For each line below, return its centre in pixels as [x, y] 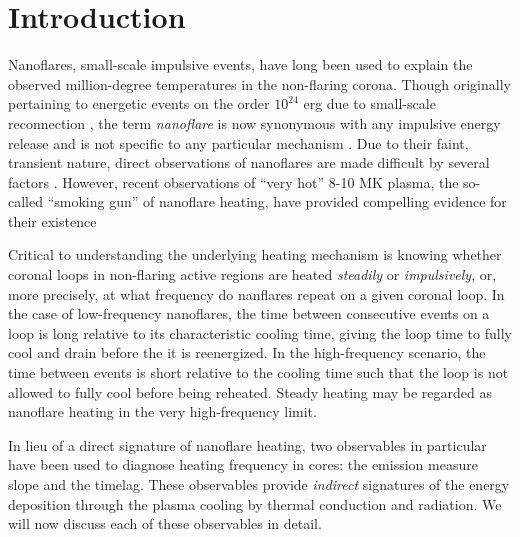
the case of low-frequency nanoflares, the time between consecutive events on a [249, 313]
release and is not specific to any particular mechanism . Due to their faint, [238, 142]
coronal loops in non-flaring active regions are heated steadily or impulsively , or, [252, 274]
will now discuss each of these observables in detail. [165, 523]
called [25, 201]
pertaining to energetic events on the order [139, 103]
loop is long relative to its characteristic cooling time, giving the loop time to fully [260, 332]
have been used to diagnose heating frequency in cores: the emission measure [243, 464]
